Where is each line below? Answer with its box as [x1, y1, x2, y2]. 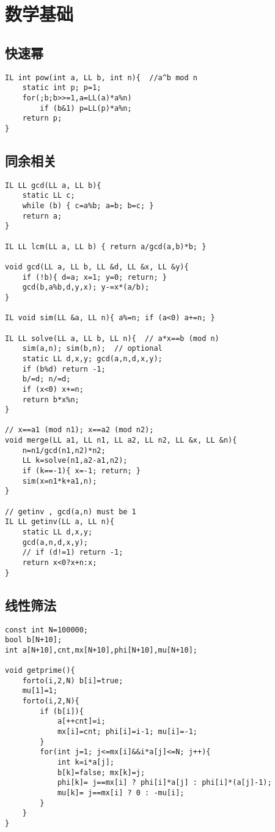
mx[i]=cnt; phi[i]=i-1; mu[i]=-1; [57, 727, 197, 736]
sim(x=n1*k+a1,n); [22, 476, 97, 485]
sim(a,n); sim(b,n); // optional [22, 344, 163, 353]
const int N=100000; [5, 625, 89, 634]
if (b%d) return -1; [22, 364, 106, 373]
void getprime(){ [5, 666, 75, 675]
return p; [22, 114, 62, 123]
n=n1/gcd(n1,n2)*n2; [22, 446, 106, 455]
